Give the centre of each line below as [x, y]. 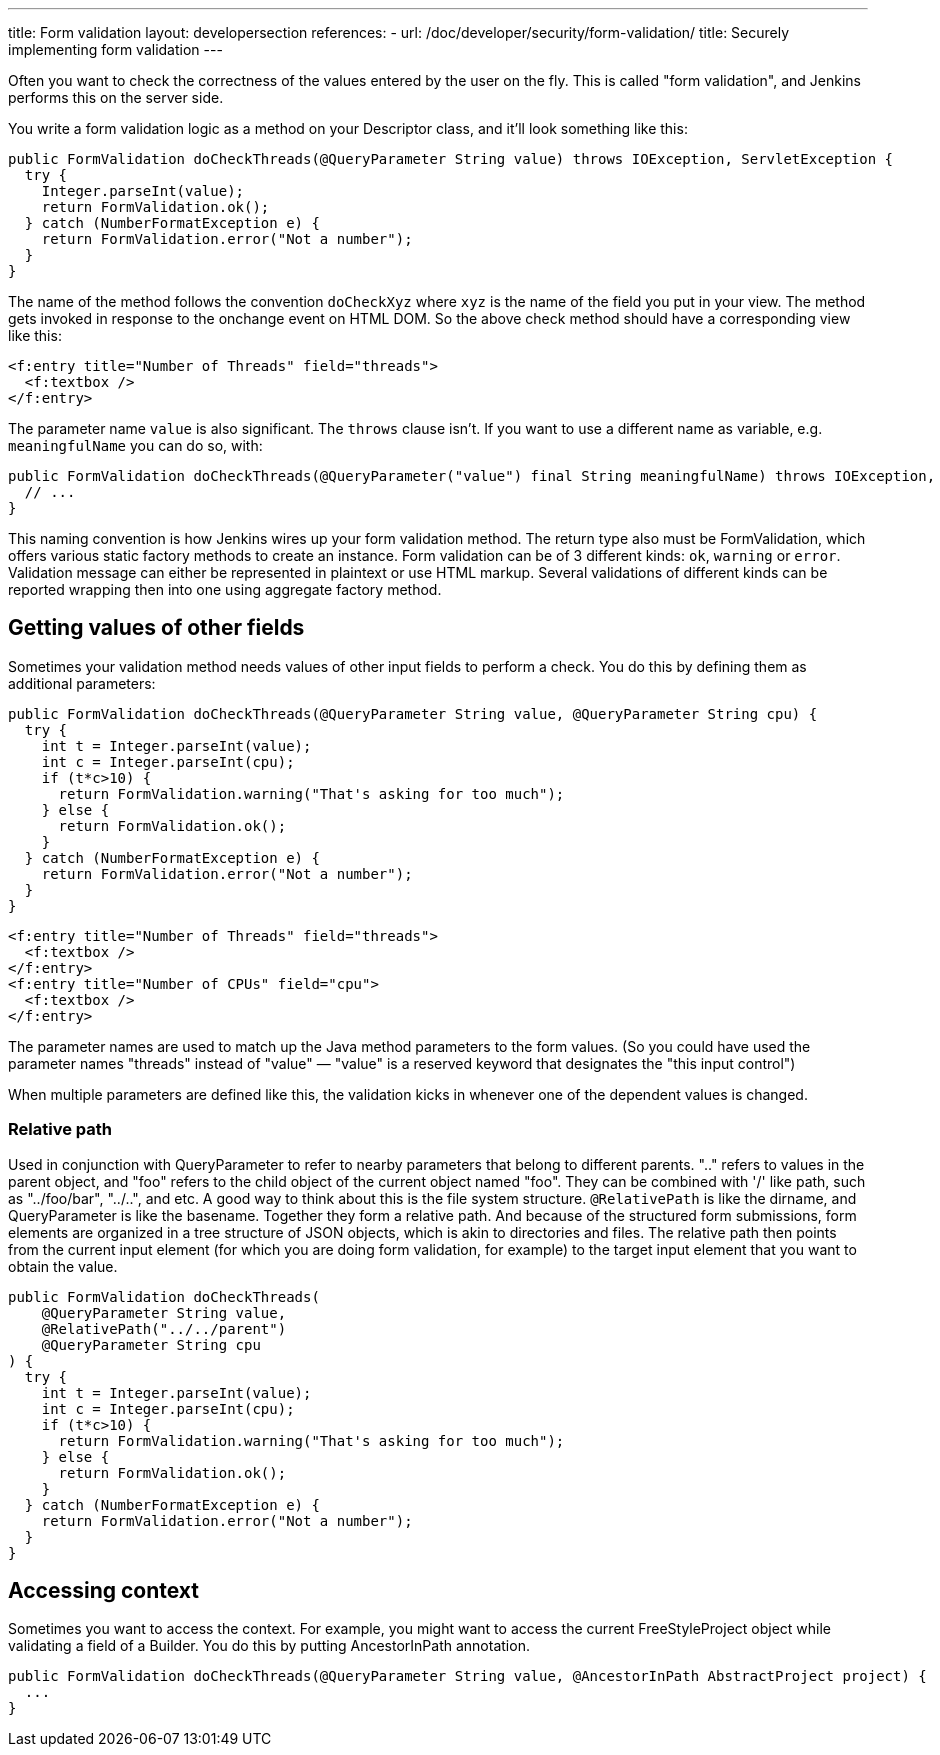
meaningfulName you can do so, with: [135, 445]
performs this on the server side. [116, 97]
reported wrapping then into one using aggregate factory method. [225, 589]
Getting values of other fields [156, 628]
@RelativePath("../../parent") [164, 1328]
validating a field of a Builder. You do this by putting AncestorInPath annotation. [269, 1646]
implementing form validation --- [115, 49]
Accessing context [103, 1591]
